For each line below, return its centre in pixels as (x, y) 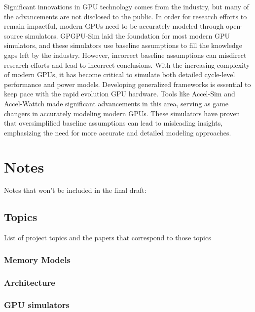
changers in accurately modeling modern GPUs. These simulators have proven (122, 113)
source (14, 35)
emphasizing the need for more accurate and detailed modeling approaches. (118, 132)
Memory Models (37, 259)
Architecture (30, 282)
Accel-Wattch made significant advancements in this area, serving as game (116, 103)
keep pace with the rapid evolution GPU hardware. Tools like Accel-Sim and (120, 94)
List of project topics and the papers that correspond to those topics (108, 238)
